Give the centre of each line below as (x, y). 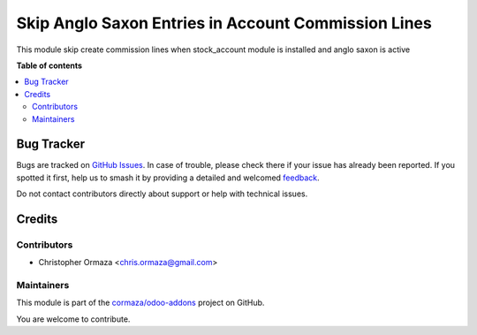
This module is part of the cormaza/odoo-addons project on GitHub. (140, 303)
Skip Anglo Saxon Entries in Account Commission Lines (224, 23)
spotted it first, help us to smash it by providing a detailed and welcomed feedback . (168, 178)
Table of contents (49, 65)
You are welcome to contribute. (73, 319)
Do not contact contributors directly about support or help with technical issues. (162, 194)
